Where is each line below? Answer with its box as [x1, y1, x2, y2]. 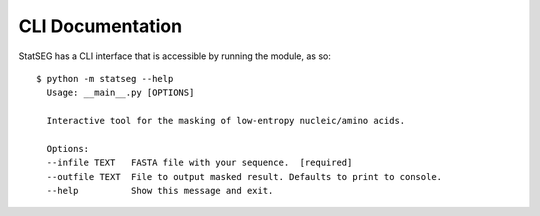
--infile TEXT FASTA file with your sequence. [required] [46, 157, 353, 169]
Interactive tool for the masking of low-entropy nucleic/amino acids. [46, 115, 406, 127]
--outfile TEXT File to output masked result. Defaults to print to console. [46, 171, 443, 182]
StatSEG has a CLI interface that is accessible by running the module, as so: [18, 50, 332, 62]
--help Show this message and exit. [46, 185, 274, 197]
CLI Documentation [18, 15, 183, 37]
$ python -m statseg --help [36, 73, 174, 84]
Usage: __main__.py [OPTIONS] [46, 87, 195, 99]
